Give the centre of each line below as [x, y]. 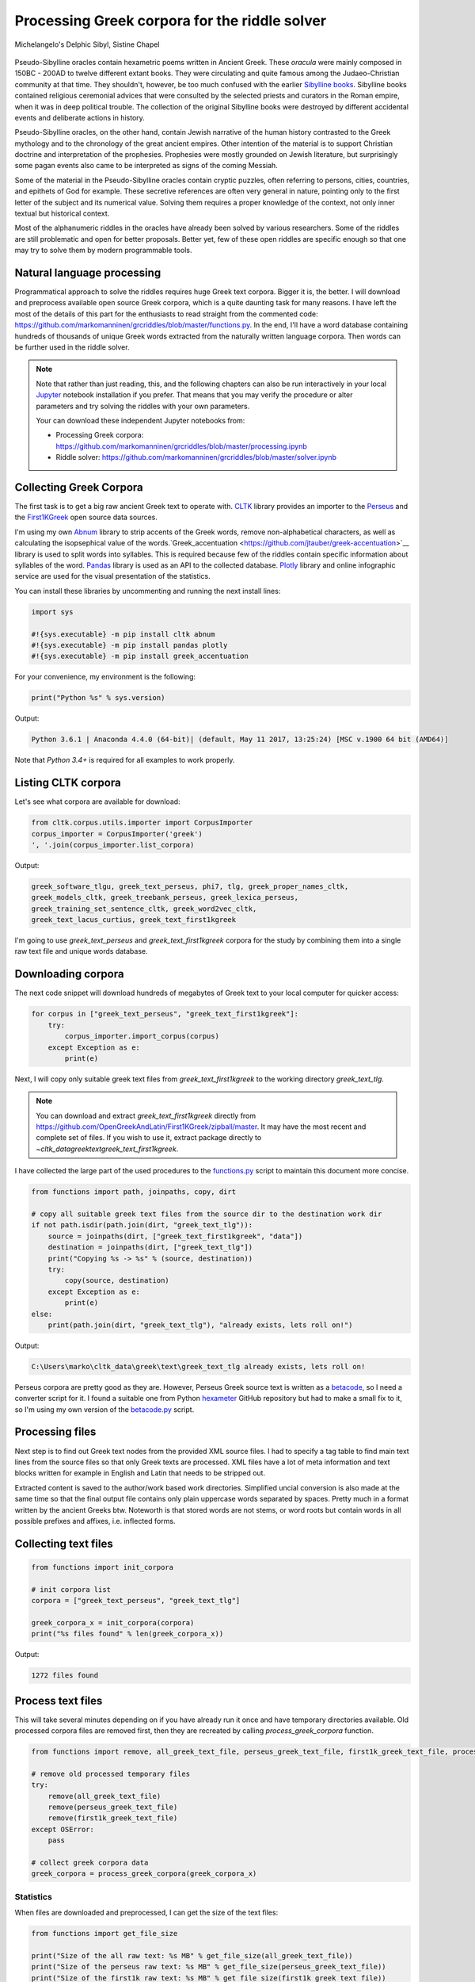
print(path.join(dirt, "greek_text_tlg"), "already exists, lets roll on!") [200, 1325]
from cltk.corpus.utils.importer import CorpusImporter [142, 823]
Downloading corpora [69, 974]
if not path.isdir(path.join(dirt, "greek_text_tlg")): [142, 1225]
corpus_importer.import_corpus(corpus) [142, 1036]
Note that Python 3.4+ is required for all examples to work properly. [125, 760]
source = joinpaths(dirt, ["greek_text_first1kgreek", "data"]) [175, 1236]
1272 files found [65, 1676]
